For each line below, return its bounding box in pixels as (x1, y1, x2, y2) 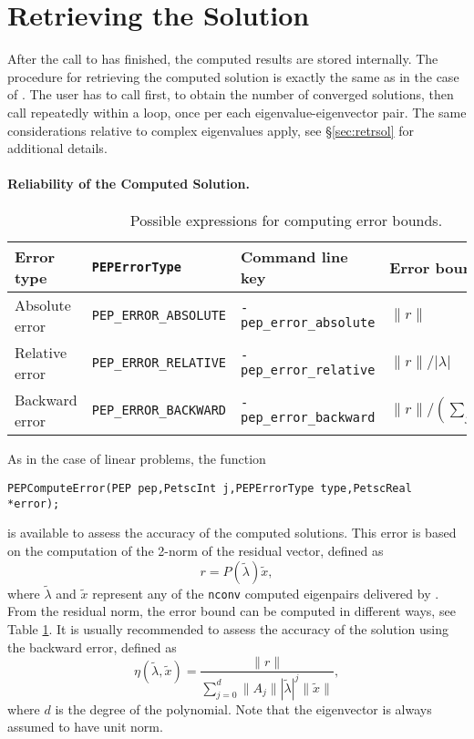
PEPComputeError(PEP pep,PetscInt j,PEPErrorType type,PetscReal (7, 482, 412, 496)
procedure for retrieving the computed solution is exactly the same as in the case (7, 67, 459, 86)
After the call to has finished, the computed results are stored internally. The (7, 49, 438, 68)
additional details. (7, 139, 108, 158)
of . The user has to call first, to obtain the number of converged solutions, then (7, 85, 454, 104)
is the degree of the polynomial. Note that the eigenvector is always (55, 699, 432, 718)
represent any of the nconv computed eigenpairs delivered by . (92, 583, 439, 602)
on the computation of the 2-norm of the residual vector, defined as (7, 540, 384, 559)
